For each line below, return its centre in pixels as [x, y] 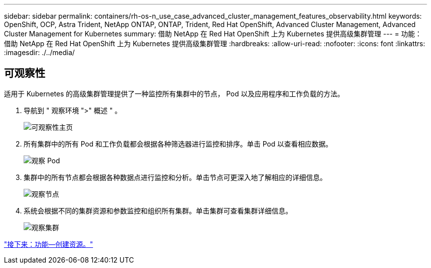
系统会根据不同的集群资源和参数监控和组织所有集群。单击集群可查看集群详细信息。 [158, 210]
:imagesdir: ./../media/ [39, 52]
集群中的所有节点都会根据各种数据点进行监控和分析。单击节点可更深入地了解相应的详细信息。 [175, 177]
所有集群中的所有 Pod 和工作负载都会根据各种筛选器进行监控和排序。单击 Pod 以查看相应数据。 [178, 144]
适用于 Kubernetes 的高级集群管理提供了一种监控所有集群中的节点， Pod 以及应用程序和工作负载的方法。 [174, 93]
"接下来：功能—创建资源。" [49, 244]
